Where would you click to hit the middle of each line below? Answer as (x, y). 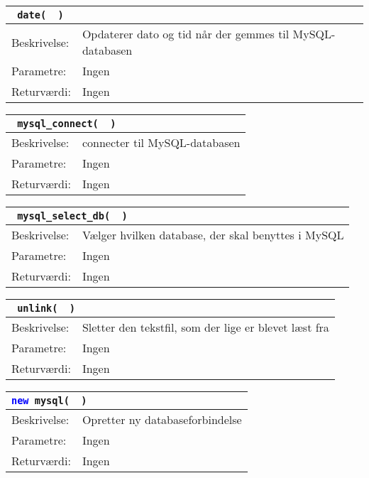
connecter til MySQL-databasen (161, 142)
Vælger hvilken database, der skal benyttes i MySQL (213, 235)
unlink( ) (46, 308)
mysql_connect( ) (67, 124)
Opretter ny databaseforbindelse (162, 419)
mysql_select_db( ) (72, 216)
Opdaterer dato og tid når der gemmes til (186, 34)
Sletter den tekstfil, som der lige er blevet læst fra (205, 327)
